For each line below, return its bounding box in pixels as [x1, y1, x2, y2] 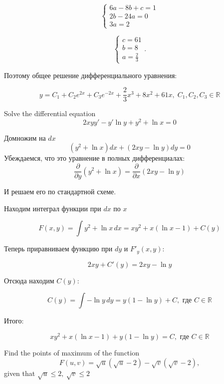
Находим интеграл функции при [4, 203, 101, 213]
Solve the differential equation [4, 108, 96, 119]
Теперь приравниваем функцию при [4, 243, 113, 254]
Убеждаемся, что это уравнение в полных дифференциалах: [4, 153, 185, 163]
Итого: [4, 315, 24, 326]
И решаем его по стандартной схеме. [4, 186, 116, 197]
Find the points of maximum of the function [4, 347, 139, 358]
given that [4, 367, 35, 378]
